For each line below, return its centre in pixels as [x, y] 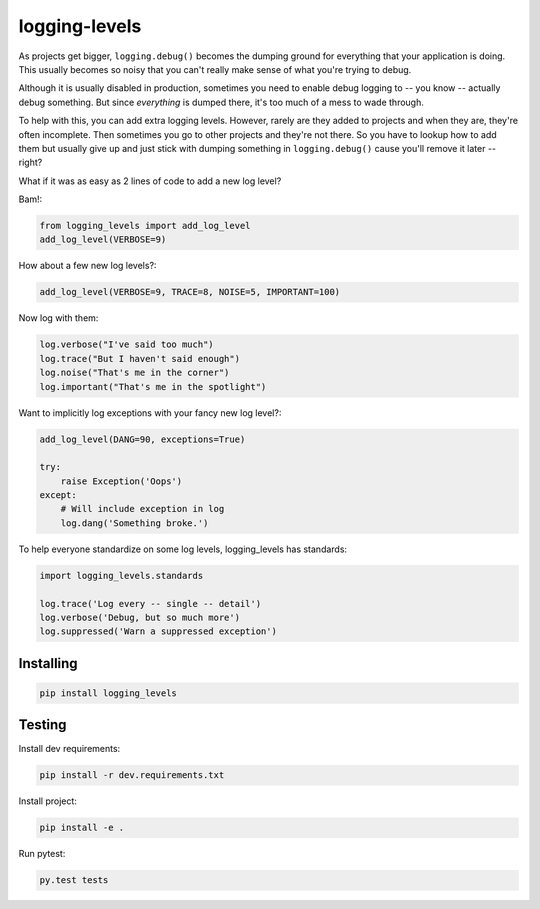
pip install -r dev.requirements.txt [132, 775]
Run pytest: [42, 854]
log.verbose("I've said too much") [126, 344]
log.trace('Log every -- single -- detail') [150, 603]
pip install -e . [82, 828]
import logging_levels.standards [121, 575]
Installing [48, 663]
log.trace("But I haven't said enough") [139, 358]
